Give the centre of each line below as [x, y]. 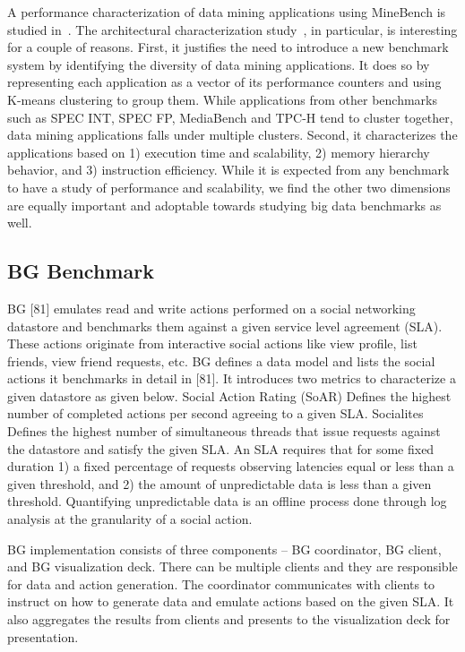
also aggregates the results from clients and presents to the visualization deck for [229, 619]
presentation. [43, 636]
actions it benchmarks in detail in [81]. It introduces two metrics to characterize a [232, 378]
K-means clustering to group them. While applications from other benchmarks [223, 99]
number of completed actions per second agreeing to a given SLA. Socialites [215, 413]
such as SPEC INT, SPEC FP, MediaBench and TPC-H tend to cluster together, [230, 117]
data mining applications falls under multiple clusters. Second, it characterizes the [232, 135]
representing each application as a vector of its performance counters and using [224, 82]
